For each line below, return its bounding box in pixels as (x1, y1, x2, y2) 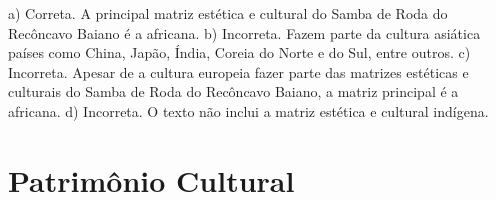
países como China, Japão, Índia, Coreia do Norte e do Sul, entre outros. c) (8, 42, 471, 63)
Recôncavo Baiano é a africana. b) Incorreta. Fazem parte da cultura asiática (8, 22, 481, 43)
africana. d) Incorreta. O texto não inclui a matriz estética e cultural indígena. (8, 100, 489, 121)
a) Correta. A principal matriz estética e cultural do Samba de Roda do (8, 3, 448, 23)
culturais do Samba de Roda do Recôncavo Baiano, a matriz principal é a (8, 81, 459, 102)
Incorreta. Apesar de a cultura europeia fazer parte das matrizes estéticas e (8, 61, 469, 82)
